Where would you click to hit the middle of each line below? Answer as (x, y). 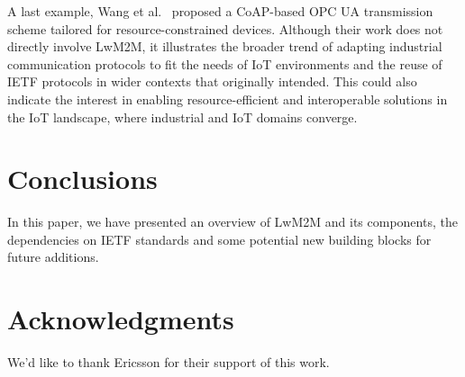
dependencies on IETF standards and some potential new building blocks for (219, 239)
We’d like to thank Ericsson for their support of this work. (169, 362)
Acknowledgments (121, 319)
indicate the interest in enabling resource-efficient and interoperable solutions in (228, 99)
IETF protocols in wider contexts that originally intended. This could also (212, 81)
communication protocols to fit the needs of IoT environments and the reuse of (225, 63)
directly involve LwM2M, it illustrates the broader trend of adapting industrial (225, 46)
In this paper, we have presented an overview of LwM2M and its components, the (232, 222)
